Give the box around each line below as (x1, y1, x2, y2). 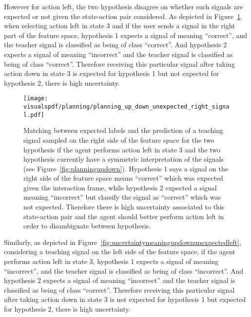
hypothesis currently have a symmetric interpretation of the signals (23, 154, 224, 164)
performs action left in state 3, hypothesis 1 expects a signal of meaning (4, 256, 219, 266)
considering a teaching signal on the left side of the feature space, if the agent (4, 246, 235, 257)
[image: (23, 95, 48, 102)
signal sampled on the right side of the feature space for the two (23, 134, 214, 145)
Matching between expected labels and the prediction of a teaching (23, 125, 224, 135)
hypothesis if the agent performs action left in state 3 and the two (23, 144, 221, 154)
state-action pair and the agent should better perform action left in (23, 211, 224, 221)
